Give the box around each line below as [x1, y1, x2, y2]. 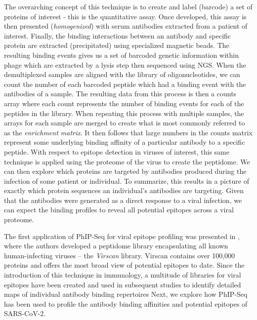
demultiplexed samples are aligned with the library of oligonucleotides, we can [4, 69, 240, 80]
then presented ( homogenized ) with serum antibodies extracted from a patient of [4, 21, 248, 31]
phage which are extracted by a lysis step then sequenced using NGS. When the [4, 59, 246, 70]
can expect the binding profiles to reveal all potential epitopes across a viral [4, 204, 234, 215]
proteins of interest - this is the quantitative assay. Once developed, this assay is [4, 11, 247, 21]
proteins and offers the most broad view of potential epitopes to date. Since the [4, 260, 245, 270]
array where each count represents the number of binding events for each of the [4, 98, 244, 108]
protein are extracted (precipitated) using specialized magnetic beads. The [4, 40, 229, 50]
